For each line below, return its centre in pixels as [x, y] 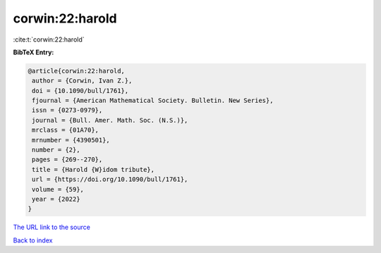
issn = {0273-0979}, [67, 110]
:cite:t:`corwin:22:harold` [49, 39]
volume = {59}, [58, 189]
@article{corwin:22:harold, [76, 71]
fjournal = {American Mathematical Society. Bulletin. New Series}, [153, 101]
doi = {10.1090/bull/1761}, [80, 91]
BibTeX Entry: [34, 52]
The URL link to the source [52, 227]
